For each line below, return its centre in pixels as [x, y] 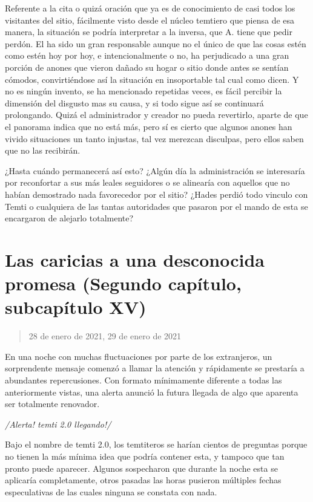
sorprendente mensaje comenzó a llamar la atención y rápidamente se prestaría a [155, 368]
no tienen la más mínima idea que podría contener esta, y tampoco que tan [145, 456]
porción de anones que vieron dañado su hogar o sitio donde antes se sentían [147, 67]
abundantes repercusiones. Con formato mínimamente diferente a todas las [143, 380]
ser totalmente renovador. [52, 404]
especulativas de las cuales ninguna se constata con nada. [111, 491]
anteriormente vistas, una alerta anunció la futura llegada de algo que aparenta [152, 392]
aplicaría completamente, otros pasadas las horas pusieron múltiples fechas [143, 480]
